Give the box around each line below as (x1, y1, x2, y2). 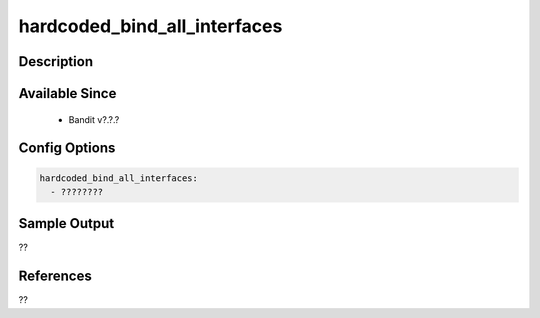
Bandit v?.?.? (68, 113, 120, 125)
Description (18, 53, 94, 70)
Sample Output (18, 215, 115, 232)
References (18, 268, 92, 285)
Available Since (18, 85, 117, 102)
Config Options (18, 140, 116, 157)
